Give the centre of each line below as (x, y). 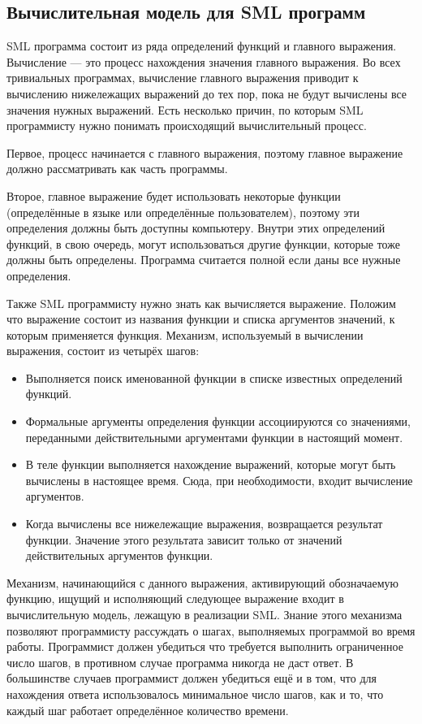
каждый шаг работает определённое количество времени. (148, 710)
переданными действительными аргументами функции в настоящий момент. (214, 437)
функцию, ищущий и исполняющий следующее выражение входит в (175, 598)
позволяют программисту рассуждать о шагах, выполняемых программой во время (211, 630)
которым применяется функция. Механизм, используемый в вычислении (185, 334)
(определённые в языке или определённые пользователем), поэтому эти (183, 212)
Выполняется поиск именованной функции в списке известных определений (214, 377)
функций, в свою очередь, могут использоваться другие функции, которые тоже (203, 243)
